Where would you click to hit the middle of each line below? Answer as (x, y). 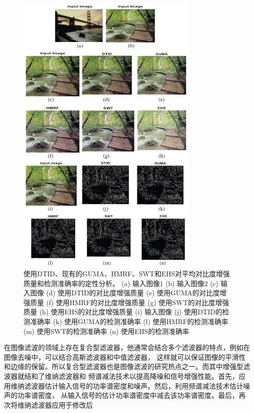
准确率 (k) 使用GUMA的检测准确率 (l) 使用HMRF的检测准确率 (129, 321)
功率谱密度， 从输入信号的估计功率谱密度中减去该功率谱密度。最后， (128, 395)
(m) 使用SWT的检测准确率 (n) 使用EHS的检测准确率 (106, 331)
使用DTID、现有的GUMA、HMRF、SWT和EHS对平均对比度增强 (127, 274)
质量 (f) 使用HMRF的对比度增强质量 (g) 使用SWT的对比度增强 (129, 302)
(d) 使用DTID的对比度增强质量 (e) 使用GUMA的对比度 (133, 293)
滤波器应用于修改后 (62, 404)
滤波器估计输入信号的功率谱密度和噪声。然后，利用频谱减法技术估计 (134, 385)
